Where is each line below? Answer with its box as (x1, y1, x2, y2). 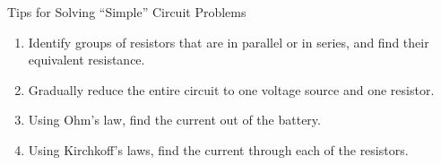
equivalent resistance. (28, 50, 145, 69)
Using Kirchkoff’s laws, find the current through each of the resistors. (28, 140, 409, 159)
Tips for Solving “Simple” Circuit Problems (7, 3, 246, 21)
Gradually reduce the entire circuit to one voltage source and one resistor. (28, 80, 435, 99)
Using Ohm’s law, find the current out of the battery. (28, 110, 321, 129)
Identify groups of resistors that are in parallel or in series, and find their (28, 32, 429, 51)
